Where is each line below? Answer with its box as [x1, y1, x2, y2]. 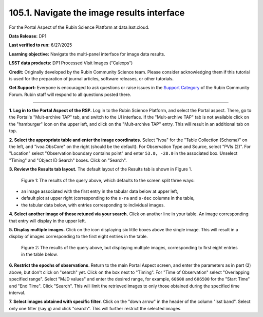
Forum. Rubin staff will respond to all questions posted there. [9, 92, 131, 97]
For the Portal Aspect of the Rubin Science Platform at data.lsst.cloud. [9, 24, 150, 30]
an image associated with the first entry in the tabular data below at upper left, [21, 188, 179, 194]
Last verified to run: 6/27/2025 [9, 42, 73, 48]
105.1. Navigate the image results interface [9, 7, 185, 18]
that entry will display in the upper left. [9, 218, 86, 224]
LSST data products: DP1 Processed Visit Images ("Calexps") [9, 60, 133, 66]
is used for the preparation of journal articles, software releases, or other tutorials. [9, 75, 174, 81]
